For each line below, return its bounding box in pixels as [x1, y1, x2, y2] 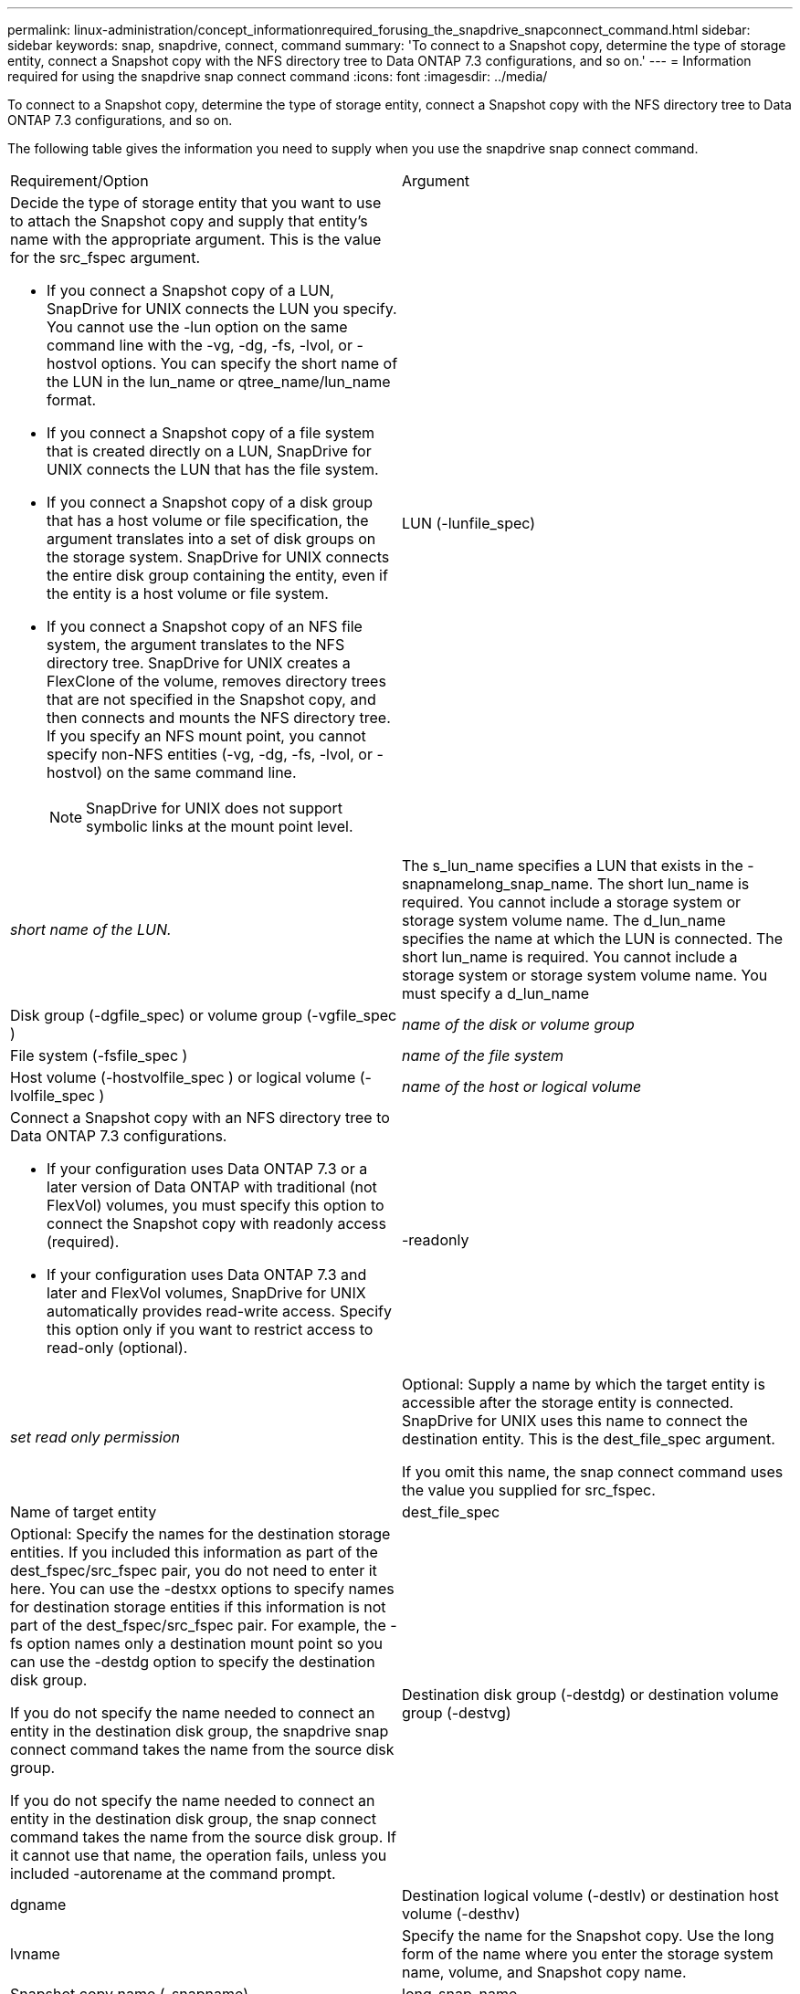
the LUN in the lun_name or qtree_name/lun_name [47, 373, 391, 391]
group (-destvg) [402, 1704, 511, 1722]
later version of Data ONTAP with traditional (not [47, 1178, 377, 1196]
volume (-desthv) [402, 1905, 521, 1923]
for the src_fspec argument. [10, 248, 201, 267]
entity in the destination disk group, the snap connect [10, 1810, 377, 1828]
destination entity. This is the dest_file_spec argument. [402, 1430, 775, 1448]
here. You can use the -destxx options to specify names [10, 1579, 395, 1598]
